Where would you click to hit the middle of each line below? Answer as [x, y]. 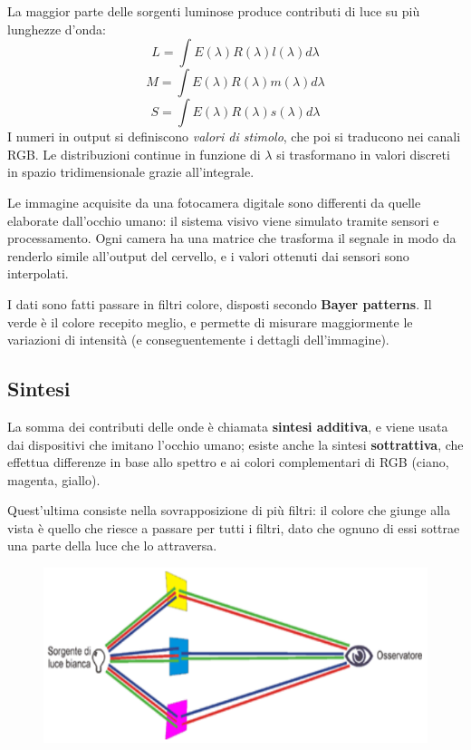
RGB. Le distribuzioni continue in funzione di [134, 154]
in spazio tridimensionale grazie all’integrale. [131, 172]
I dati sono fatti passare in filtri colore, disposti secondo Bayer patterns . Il [220, 303]
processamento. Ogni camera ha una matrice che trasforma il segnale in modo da [232, 238]
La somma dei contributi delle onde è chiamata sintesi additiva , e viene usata [228, 426]
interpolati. [38, 273]
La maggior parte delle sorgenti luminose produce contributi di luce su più [214, 11]
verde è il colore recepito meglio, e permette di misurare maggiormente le [210, 321]
